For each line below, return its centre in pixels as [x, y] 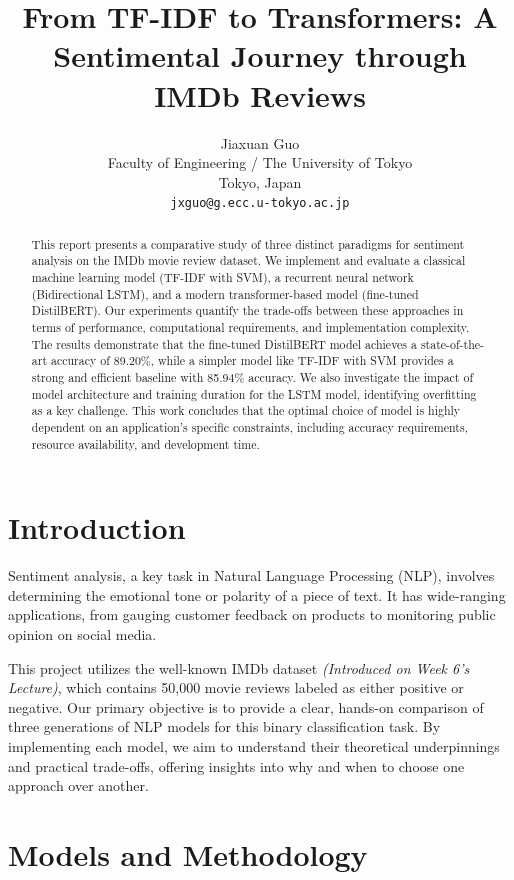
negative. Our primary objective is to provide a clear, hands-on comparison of [246, 706]
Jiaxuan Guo [260, 142]
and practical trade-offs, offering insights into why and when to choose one [236, 765]
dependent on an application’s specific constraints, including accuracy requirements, [249, 426]
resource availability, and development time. [145, 443]
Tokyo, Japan [260, 181]
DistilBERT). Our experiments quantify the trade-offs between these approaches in [247, 310]
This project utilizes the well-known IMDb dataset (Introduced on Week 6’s [239, 667]
